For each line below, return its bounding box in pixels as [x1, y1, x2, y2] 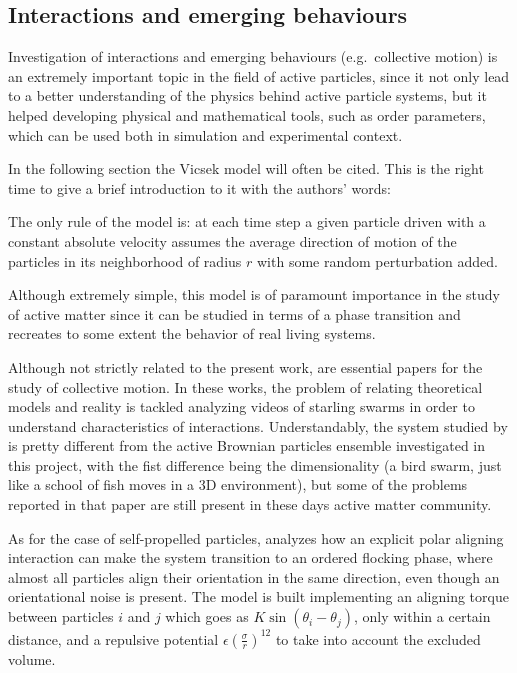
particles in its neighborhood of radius [8, 250, 242, 271]
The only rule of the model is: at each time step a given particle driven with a [8, 211, 486, 232]
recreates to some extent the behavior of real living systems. [8, 323, 376, 344]
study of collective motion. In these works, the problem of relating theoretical [8, 376, 483, 397]
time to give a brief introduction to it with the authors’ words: [8, 177, 391, 198]
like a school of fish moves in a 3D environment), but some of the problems [8, 474, 468, 495]
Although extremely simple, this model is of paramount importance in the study [8, 284, 501, 305]
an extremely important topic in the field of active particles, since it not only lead [8, 65, 510, 86]
